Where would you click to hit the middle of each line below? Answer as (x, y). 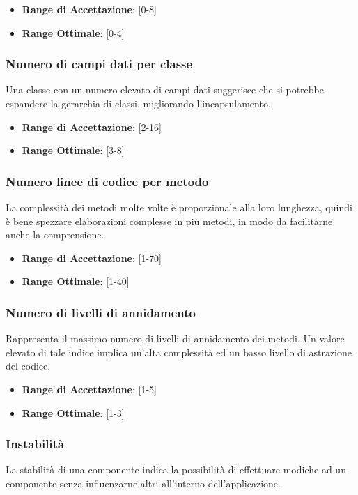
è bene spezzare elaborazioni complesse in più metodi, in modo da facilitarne (169, 221)
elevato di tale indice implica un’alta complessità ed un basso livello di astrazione (179, 352)
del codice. (28, 366)
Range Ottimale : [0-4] (73, 32)
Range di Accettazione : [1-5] (89, 389)
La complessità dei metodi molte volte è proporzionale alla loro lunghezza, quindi (179, 207)
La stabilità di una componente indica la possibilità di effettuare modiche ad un (176, 470)
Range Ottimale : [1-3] (73, 412)
